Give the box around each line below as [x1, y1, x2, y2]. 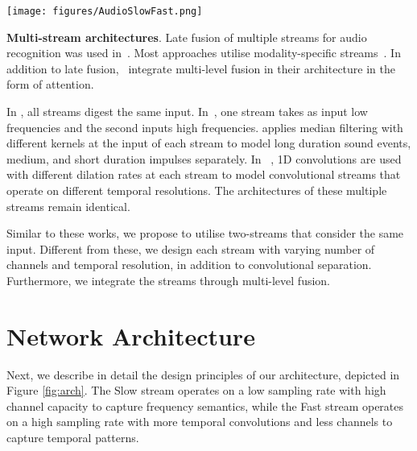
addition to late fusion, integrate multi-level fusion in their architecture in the [6, 60, 395, 77]
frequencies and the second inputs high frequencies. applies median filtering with [6, 118, 403, 135]
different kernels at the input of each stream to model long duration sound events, [6, 134, 411, 151]
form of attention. [6, 76, 94, 93]
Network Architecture [6, 319, 255, 352]
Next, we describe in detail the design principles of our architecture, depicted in [6, 366, 400, 383]
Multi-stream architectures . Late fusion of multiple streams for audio [6, 28, 367, 45]
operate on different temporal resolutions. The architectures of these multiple [6, 182, 387, 198]
